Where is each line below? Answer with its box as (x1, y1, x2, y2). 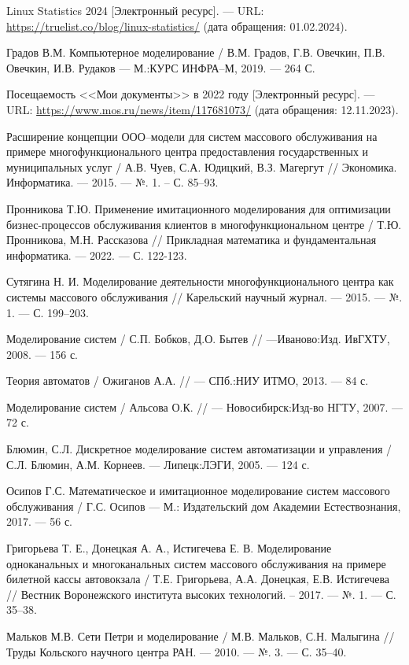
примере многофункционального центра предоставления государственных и (6, 143, 369, 160)
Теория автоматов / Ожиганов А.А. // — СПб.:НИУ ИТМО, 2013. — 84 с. (6, 372, 369, 389)
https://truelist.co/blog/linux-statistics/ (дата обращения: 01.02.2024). (6, 17, 348, 34)
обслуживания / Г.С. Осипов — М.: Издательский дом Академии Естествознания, (6, 497, 401, 514)
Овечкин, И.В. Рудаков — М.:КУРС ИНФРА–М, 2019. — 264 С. (6, 59, 315, 76)
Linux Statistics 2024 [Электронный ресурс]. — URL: (6, 2, 264, 18)
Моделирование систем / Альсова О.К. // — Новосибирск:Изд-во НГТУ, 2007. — (6, 398, 403, 415)
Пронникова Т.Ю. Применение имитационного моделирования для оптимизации (6, 200, 391, 216)
